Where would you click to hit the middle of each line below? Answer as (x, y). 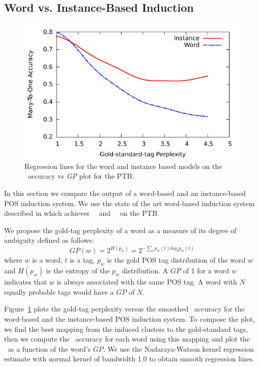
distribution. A (145, 271)
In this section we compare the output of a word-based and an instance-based (125, 193)
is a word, (47, 260)
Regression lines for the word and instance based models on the (123, 166)
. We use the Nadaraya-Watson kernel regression (178, 348)
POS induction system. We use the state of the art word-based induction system (129, 203)
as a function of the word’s (49, 348)
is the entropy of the (78, 271)
